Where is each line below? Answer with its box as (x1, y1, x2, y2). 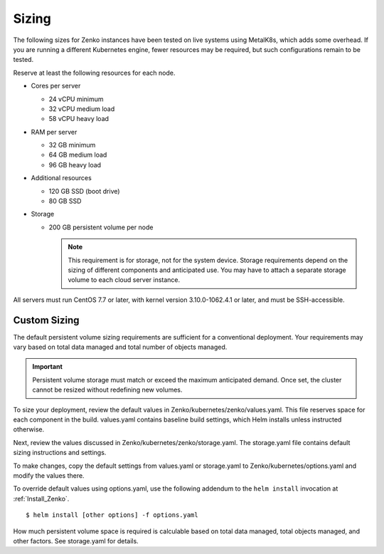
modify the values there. (13, 471, 85, 480)
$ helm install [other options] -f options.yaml (26, 511, 198, 519)
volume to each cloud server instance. (68, 276, 181, 284)
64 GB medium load (48, 150, 107, 160)
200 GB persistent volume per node (48, 223, 154, 231)
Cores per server (31, 82, 81, 90)
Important (32, 362, 63, 371)
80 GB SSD (48, 197, 82, 206)
